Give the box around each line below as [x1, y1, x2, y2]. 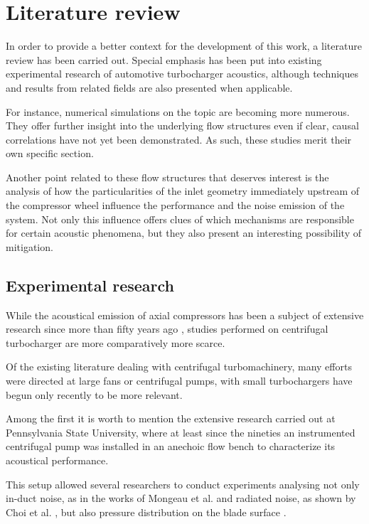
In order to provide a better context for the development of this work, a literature [6, 38, 362, 53]
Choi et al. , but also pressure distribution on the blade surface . [6, 504, 287, 519]
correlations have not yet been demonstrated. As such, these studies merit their [6, 132, 352, 146]
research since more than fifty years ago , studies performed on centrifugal [6, 321, 328, 336]
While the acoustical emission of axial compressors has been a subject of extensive [6, 307, 364, 322]
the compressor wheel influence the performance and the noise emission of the [6, 198, 345, 213]
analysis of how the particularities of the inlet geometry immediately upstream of [6, 183, 360, 198]
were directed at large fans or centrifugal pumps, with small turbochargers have [6, 373, 353, 388]
